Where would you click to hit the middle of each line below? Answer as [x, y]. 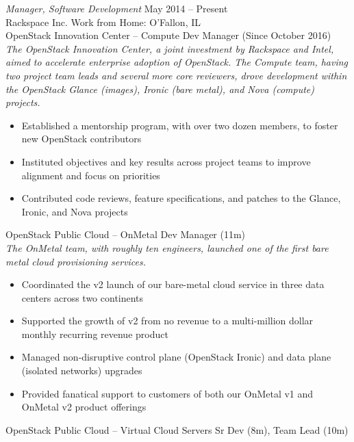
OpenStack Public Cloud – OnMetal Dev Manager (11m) [126, 234]
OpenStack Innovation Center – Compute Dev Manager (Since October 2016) [168, 35]
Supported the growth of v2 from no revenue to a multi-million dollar [167, 321]
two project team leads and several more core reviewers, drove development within [176, 75]
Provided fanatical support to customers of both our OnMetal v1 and [167, 393]
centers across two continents [83, 297]
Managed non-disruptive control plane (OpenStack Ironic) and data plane [176, 357]
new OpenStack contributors [81, 139]
